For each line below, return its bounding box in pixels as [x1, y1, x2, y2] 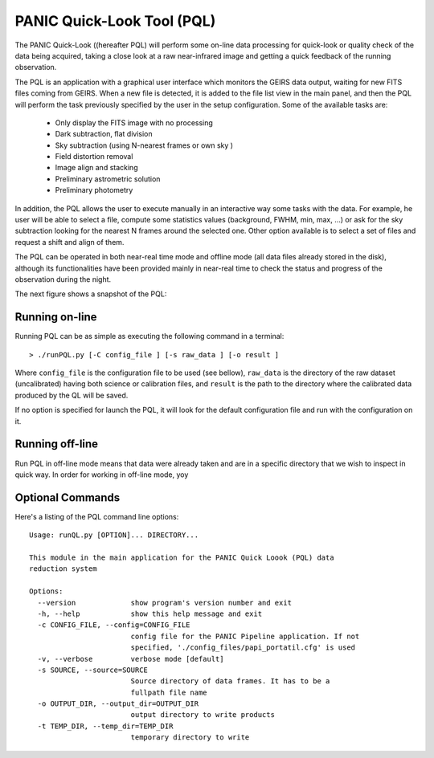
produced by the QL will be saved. [14, 390, 129, 400]
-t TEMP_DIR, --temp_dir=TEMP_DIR [37, 721, 174, 731]
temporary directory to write [130, 733, 250, 742]
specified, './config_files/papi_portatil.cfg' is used [130, 643, 356, 652]
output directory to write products [130, 711, 275, 719]
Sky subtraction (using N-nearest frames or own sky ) [55, 141, 233, 150]
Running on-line [14, 310, 97, 324]
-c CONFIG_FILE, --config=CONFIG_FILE [37, 621, 190, 630]
